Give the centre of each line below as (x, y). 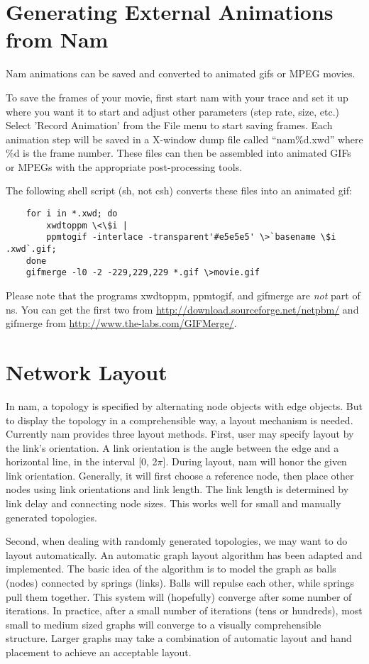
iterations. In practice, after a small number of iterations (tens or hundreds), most (184, 610)
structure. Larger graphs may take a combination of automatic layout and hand (179, 638)
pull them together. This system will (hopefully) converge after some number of (179, 596)
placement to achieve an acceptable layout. (99, 652)
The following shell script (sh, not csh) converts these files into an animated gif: (179, 190)
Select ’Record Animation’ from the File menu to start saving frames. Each (169, 125)
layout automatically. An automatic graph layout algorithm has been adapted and (184, 554)
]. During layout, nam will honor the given (255, 461)
